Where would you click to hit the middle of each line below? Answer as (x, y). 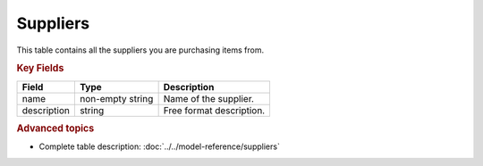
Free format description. (214, 110)
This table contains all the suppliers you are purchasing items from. (140, 50)
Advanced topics (55, 128)
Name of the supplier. (209, 98)
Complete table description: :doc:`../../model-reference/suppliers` (160, 146)
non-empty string (116, 98)
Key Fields (40, 69)
